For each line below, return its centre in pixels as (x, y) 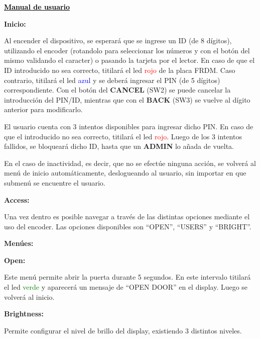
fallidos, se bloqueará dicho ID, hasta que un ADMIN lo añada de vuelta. (119, 146)
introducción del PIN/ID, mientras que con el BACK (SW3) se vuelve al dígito (127, 99)
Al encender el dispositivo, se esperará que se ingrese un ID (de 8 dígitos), (118, 40)
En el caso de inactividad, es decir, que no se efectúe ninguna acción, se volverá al (130, 163)
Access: (17, 199)
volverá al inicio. (29, 296)
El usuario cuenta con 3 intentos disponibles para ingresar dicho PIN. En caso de (129, 126)
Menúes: (19, 243)
